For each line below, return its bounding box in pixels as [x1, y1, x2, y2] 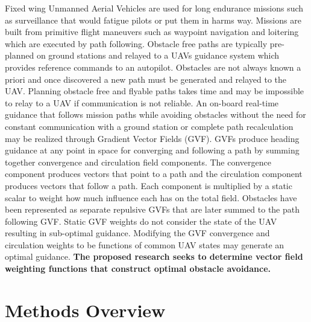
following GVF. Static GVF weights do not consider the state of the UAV [5, 214, 277, 227]
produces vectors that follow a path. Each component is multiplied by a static [5, 179, 292, 192]
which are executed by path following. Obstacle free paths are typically [5, 37, 268, 50]
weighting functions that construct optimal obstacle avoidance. [5, 262, 271, 275]
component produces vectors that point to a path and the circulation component [5, 167, 303, 180]
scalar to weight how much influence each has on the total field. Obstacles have [5, 191, 297, 204]
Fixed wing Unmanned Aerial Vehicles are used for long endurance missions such [5, 2, 304, 14]
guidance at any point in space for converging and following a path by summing [5, 144, 300, 156]
